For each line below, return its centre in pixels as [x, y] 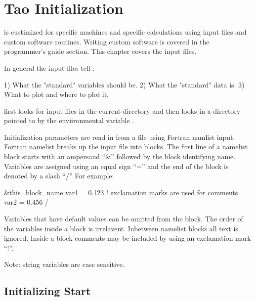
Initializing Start [47, 291]
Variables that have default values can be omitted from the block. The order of [124, 219]
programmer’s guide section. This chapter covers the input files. [100, 51]
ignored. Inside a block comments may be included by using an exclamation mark [127, 238]
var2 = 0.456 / [26, 202]
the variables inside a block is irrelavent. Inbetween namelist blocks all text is [121, 228]
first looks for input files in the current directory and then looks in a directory [122, 110]
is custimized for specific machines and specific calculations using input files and [125, 32]
